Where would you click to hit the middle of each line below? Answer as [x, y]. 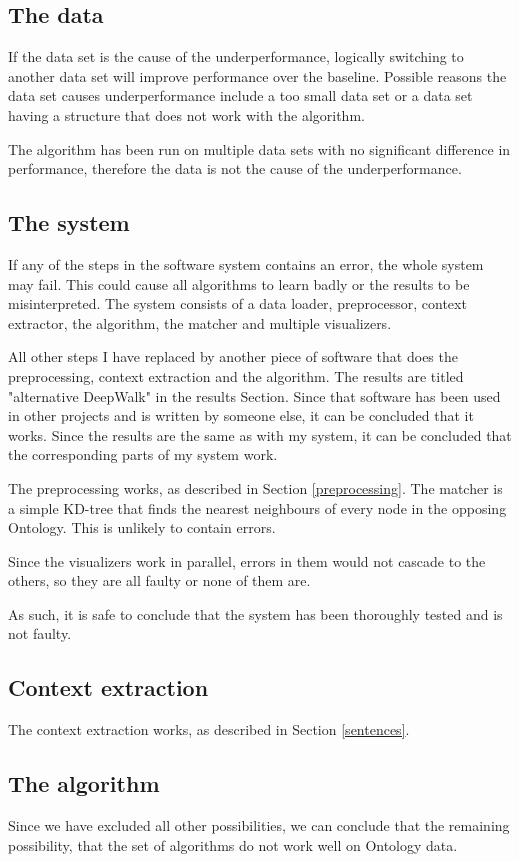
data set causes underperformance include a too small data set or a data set [240, 95]
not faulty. [40, 633]
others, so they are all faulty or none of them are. [159, 580]
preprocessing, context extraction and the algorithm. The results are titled [236, 375]
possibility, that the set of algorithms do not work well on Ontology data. [233, 844]
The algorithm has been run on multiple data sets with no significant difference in [259, 148]
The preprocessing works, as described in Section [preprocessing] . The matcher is [255, 487]
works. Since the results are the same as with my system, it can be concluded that [260, 434]
